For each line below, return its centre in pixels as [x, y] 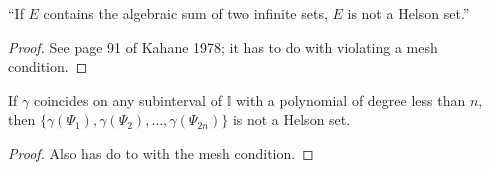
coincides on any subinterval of [127, 99]
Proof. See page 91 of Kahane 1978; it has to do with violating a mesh [223, 46]
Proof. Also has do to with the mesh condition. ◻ [161, 152]
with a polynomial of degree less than [350, 99]
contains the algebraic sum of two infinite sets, [185, 13]
